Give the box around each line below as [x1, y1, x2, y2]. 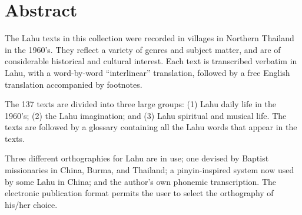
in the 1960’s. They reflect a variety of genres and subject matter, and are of [5, 43, 281, 55]
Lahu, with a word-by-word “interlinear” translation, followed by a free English [5, 66, 290, 78]
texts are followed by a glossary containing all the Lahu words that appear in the [5, 121, 297, 133]
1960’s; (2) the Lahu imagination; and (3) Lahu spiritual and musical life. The [5, 109, 287, 121]
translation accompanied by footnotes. [5, 78, 142, 90]
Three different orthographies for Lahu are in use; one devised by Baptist [5, 152, 269, 164]
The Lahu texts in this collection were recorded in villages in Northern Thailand [5, 32, 294, 44]
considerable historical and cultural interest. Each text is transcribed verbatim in [5, 55, 297, 67]
